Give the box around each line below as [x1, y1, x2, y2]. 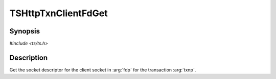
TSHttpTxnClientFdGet [9, 8, 108, 19]
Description [9, 53, 48, 62]
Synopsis [9, 27, 40, 35]
